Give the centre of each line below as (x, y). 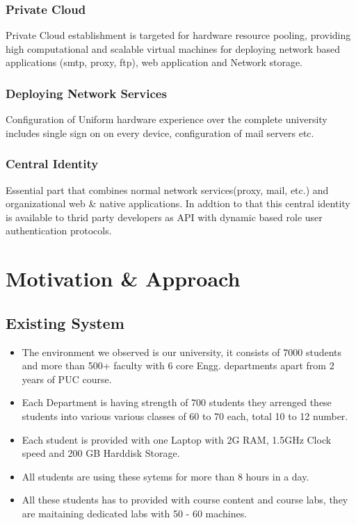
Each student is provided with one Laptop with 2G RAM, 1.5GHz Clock (177, 439)
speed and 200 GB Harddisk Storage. (101, 453)
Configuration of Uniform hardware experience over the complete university (167, 119)
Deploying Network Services (86, 93)
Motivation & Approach (123, 278)
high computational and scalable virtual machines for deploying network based (173, 48)
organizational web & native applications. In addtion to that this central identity (178, 203)
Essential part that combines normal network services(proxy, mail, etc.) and (167, 189)
